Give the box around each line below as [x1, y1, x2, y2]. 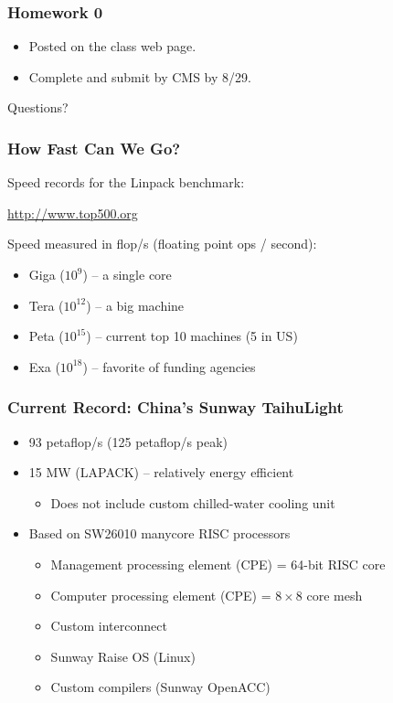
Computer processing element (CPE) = [50, 585, 271, 604]
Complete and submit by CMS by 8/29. [28, 67, 251, 86]
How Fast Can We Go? [7, 136, 181, 159]
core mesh [306, 585, 363, 604]
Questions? [7, 98, 69, 117]
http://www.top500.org [7, 203, 138, 222]
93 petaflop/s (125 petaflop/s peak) [28, 431, 228, 451]
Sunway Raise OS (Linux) [50, 646, 196, 666]
